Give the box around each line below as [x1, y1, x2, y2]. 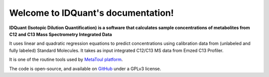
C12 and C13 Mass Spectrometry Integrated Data [9, 31, 112, 37]
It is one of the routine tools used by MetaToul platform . [9, 57, 123, 63]
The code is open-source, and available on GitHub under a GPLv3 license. [9, 66, 161, 72]
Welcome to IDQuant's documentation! [9, 7, 174, 18]
